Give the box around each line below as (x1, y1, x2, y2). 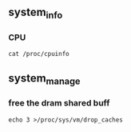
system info (8, 6, 63, 22)
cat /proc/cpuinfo (8, 50, 69, 58)
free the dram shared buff (8, 98, 110, 109)
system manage (8, 71, 81, 87)
